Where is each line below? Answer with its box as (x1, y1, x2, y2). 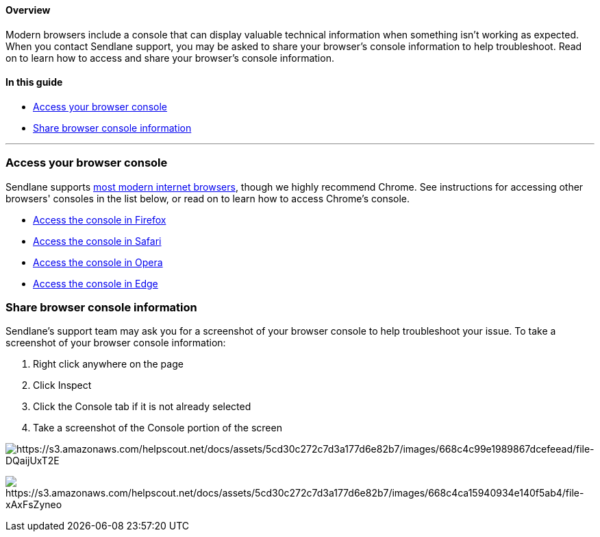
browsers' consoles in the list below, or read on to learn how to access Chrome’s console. (5, 192, 410, 204)
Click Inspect (33, 379, 92, 392)
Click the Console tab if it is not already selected (33, 401, 251, 413)
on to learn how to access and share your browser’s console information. (5, 51, 334, 64)
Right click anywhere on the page (33, 358, 184, 370)
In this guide (5, 76, 63, 88)
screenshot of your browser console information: (5, 337, 226, 349)
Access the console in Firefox (33, 213, 166, 226)
